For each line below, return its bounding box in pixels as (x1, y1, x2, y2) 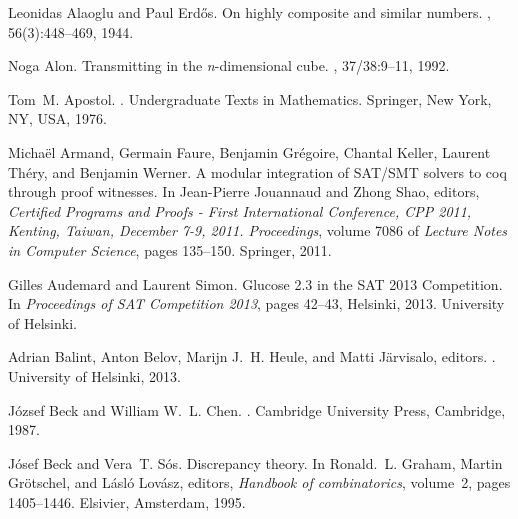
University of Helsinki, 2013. (8, 365, 181, 386)
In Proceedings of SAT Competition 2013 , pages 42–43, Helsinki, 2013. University (8, 293, 505, 314)
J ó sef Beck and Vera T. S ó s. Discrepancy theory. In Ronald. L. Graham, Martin (8, 452, 503, 473)
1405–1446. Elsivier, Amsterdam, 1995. (8, 491, 246, 512)
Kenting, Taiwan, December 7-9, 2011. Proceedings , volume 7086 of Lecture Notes (8, 220, 508, 241)
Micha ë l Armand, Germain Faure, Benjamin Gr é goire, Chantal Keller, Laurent (8, 141, 491, 162)
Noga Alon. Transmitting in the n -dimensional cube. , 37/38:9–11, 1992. (8, 55, 450, 76)
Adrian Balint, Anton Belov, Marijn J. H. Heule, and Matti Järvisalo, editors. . (8, 346, 496, 367)
